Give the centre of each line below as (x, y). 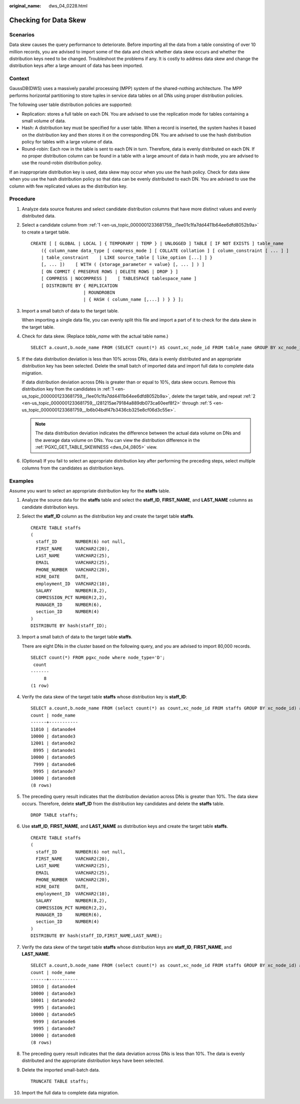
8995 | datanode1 (54, 750)
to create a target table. (46, 232)
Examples (21, 481)
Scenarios (22, 34)
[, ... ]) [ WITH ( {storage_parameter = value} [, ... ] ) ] (123, 264)
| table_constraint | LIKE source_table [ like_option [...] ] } (126, 258)
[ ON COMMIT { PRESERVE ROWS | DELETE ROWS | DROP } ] (109, 271)
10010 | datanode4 (53, 986)
